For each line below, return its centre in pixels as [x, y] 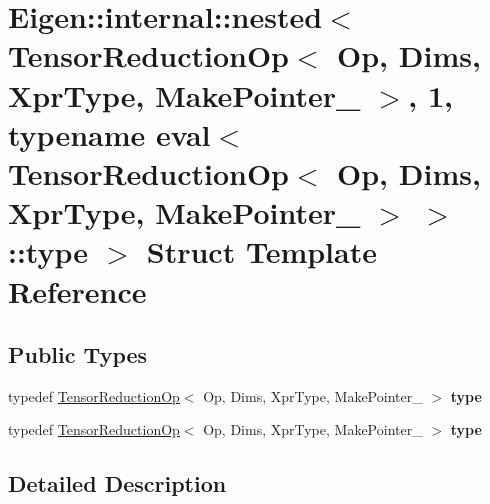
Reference [77, 290]
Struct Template [261, 251]
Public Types [78, 354]
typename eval [109, 133]
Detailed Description [117, 483]
